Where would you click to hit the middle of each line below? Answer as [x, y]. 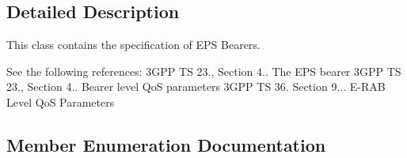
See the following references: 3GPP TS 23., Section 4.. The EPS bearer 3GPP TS [204, 71]
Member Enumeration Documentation [166, 144]
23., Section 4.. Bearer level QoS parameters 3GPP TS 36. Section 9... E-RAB [196, 87]
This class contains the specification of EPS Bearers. [133, 45]
